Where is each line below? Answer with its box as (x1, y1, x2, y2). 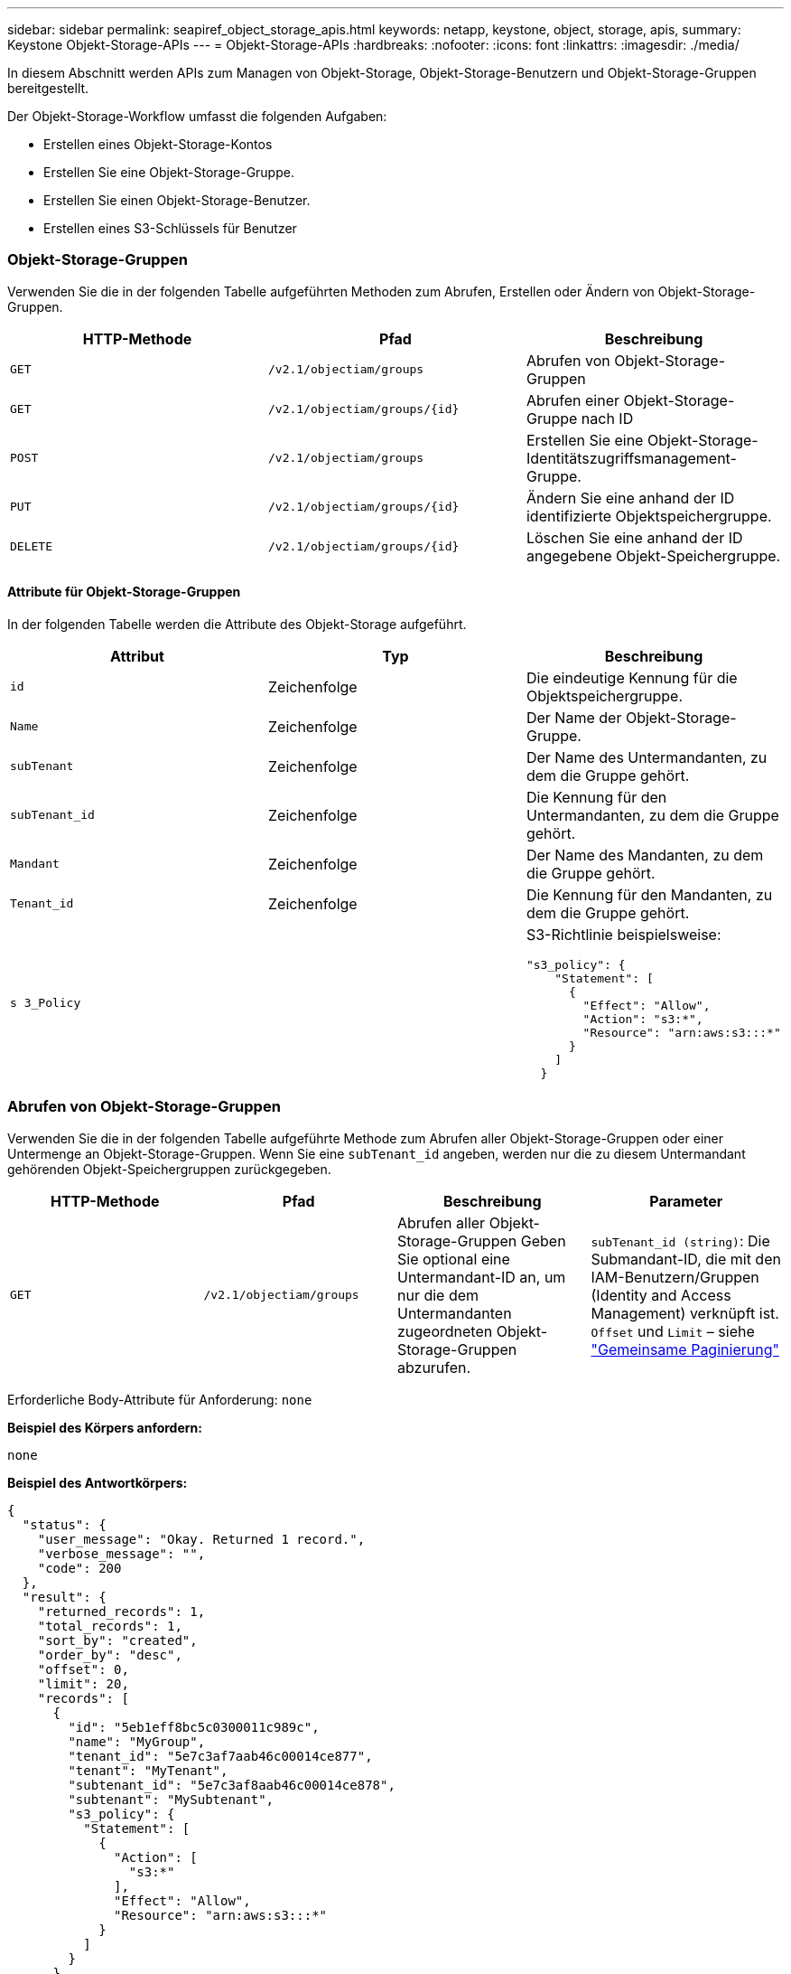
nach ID (581, 409, 634, 428)
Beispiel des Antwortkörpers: (7, 1474, 188, 1490)
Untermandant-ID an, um (397, 1267, 566, 1286)
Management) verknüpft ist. (591, 1303, 779, 1322)
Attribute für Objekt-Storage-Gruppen (7, 584, 241, 600)
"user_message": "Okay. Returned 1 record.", (37, 1531, 366, 1546)
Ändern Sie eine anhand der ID (526, 488, 735, 507)
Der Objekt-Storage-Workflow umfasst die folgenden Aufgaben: (7, 108, 387, 124)
